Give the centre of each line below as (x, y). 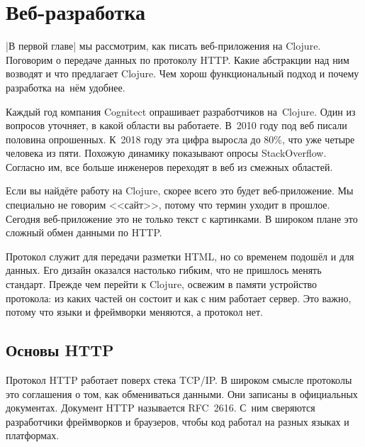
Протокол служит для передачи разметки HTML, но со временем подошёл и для (180, 256)
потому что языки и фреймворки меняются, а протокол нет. (134, 312)
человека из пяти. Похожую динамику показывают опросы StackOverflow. (166, 153)
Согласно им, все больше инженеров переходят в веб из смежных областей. (169, 166)
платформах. (33, 435)
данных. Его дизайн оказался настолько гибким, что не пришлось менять (164, 270)
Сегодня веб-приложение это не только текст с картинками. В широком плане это (182, 218)
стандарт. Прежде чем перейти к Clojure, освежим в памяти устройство (162, 284)
